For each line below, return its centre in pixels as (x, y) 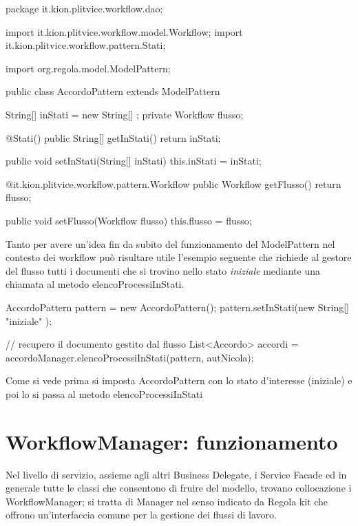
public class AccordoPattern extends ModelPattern (113, 91)
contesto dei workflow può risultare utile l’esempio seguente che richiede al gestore (179, 257)
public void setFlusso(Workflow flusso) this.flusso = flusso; (129, 220)
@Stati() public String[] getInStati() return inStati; (113, 137)
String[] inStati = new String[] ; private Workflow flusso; (125, 114)
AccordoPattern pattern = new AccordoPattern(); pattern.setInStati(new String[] (177, 307)
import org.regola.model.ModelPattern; (88, 68)
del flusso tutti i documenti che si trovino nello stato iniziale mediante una (163, 270)
